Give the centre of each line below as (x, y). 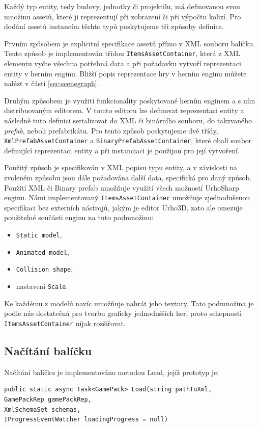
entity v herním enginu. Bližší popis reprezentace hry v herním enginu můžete (125, 73)
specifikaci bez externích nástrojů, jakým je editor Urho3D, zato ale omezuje (123, 207)
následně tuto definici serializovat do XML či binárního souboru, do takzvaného (128, 120)
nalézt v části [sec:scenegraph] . (52, 83)
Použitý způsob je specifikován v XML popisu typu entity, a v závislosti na (121, 167)
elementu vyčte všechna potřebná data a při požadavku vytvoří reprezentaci (123, 63)
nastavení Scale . (42, 286)
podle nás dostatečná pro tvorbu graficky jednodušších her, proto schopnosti (123, 313)
